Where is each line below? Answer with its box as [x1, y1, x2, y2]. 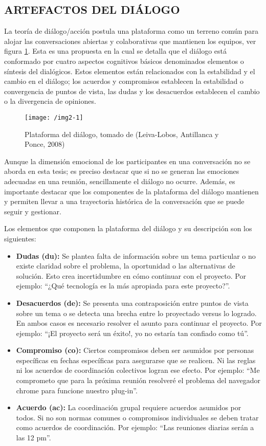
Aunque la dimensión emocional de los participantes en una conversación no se [4, 155, 251, 166]
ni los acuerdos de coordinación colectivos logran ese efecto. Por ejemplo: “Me [16, 365, 260, 375]
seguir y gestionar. [4, 206, 61, 216]
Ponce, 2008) [25, 139, 65, 149]
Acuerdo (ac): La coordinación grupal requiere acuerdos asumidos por [16, 402, 241, 413]
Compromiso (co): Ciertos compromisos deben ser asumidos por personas [16, 345, 254, 355]
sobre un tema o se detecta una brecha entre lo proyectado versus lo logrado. [16, 307, 257, 318]
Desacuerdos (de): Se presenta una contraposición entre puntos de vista [16, 297, 249, 308]
